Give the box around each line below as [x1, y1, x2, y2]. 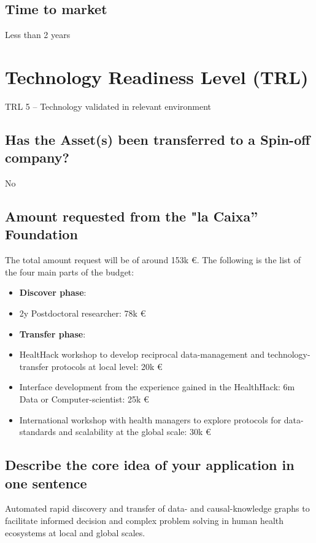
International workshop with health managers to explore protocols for [19, 413, 282, 426]
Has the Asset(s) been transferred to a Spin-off [5, 129, 310, 148]
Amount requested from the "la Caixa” [5, 207, 258, 226]
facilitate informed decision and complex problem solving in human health [5, 514, 284, 527]
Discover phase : [19, 286, 87, 299]
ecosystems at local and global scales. [5, 526, 145, 539]
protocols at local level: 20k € [51, 360, 163, 372]
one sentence [5, 473, 87, 492]
